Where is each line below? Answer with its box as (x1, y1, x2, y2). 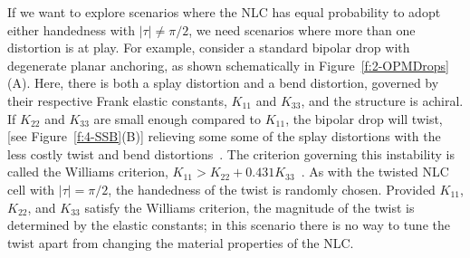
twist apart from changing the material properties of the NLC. (7, 233, 354, 252)
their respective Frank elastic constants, (7, 91, 227, 110)
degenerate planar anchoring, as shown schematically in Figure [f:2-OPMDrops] (7, 55, 450, 74)
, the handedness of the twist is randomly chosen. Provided (108, 179, 436, 198)
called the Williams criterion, (7, 162, 168, 181)
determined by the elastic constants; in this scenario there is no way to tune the (7, 215, 450, 234)
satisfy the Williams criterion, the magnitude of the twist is (84, 197, 415, 216)
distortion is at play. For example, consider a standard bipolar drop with (7, 38, 410, 57)
